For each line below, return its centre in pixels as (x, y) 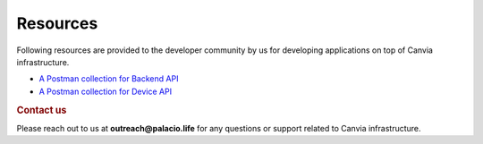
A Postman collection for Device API (106, 91)
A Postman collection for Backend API (109, 79)
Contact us (42, 110)
